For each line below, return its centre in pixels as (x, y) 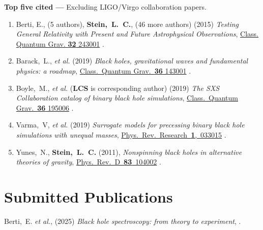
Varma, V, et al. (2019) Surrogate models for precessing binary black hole (130, 125)
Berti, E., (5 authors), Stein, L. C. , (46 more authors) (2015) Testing (127, 24)
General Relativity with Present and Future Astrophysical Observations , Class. (137, 34)
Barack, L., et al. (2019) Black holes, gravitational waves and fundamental (132, 61)
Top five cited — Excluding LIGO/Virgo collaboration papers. (105, 7)
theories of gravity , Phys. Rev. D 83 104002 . (89, 162)
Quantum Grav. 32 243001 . (60, 43)
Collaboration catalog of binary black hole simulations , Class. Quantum (127, 98)
